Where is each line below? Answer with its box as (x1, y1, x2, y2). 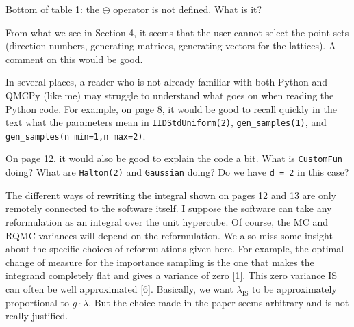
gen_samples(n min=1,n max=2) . (5, 128, 146, 142)
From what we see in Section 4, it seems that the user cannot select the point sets (5, 25, 349, 39)
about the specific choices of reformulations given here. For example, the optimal (5, 241, 344, 256)
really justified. (5, 309, 68, 323)
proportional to (5, 295, 70, 309)
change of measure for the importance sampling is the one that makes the (5, 254, 314, 269)
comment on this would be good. (5, 51, 143, 66)
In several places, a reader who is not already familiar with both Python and (5, 75, 328, 89)
